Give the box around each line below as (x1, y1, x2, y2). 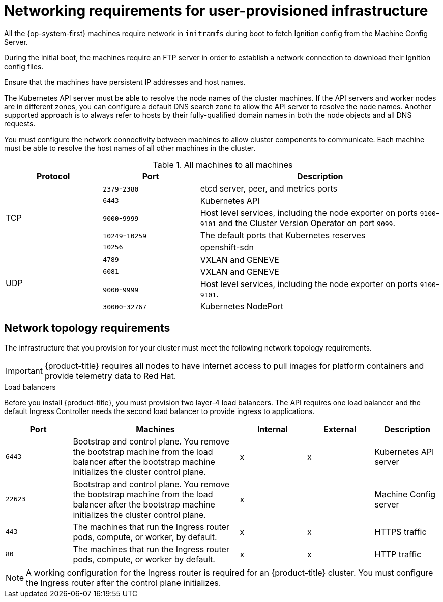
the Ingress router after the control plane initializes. (26, 577, 221, 588)
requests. (4, 119, 36, 128)
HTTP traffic (374, 549, 422, 559)
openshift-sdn (200, 242, 254, 252)
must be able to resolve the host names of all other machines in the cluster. (4, 143, 256, 152)
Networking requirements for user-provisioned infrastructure (4, 2, 428, 19)
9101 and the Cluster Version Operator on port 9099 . (200, 217, 395, 228)
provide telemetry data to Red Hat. (44, 370, 176, 381)
